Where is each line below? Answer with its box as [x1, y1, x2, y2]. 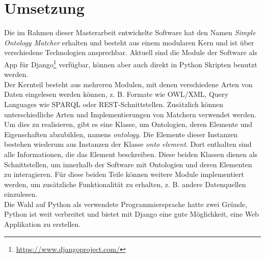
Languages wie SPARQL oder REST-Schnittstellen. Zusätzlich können [4, 98, 224, 109]
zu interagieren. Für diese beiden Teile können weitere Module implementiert [4, 169, 244, 179]
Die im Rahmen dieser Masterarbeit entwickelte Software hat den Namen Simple [4, 27, 256, 38]
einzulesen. [4, 189, 38, 199]
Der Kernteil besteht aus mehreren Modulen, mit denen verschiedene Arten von [4, 79, 253, 89]
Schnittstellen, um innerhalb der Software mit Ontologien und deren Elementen [4, 159, 252, 169]
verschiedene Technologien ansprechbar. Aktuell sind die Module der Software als [4, 47, 257, 58]
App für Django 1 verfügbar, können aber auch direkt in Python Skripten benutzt [4, 57, 257, 69]
